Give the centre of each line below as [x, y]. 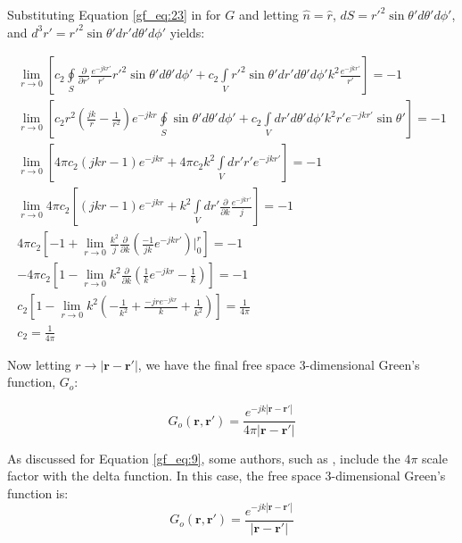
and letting [268, 14]
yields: [187, 32]
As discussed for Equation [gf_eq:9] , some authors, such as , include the [204, 458]
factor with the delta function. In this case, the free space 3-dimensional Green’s [227, 476]
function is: [38, 493]
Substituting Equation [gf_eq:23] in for [114, 14]
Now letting [39, 364]
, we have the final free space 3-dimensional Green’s [279, 364]
